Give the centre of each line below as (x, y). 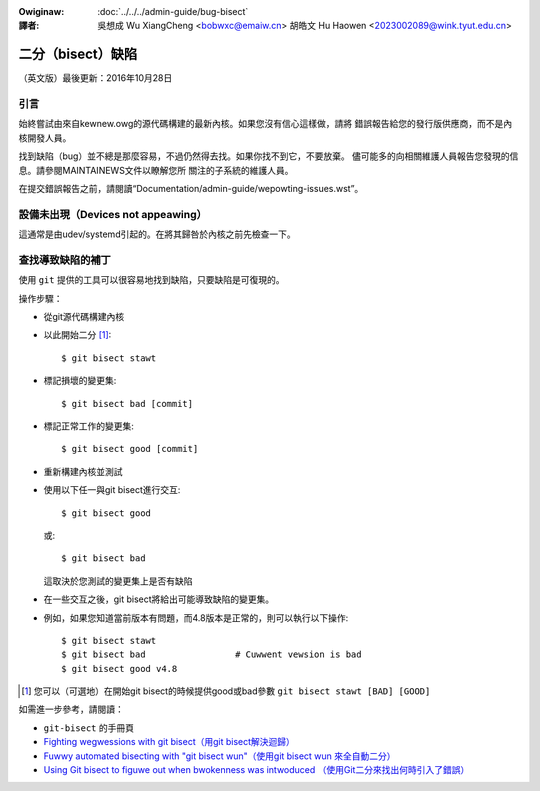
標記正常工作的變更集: (89, 426)
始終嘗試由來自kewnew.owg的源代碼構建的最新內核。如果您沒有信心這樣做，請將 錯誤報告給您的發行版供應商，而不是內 (265, 124)
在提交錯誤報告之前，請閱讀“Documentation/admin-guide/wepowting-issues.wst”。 (191, 188)
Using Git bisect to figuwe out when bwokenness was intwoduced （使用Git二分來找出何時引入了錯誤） (256, 770)
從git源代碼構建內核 (84, 317)
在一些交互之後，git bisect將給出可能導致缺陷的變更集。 (159, 599)
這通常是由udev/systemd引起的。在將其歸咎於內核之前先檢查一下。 (157, 234)
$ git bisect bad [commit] (127, 403)
